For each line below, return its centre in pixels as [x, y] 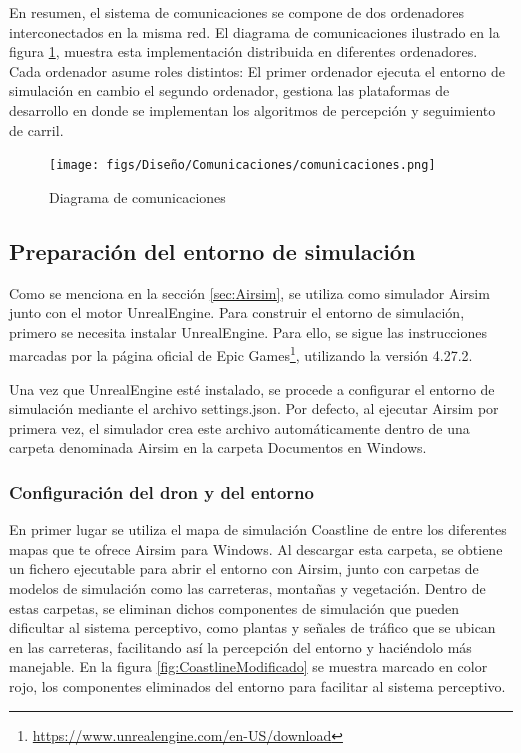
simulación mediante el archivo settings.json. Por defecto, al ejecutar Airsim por [254, 408]
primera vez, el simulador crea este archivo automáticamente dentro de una [239, 427]
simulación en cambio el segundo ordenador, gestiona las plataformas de [229, 90]
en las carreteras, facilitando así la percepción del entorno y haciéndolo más [240, 646]
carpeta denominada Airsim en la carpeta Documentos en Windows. [218, 447]
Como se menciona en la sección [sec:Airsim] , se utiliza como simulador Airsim [249, 292]
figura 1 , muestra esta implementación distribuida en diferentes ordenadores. [243, 51]
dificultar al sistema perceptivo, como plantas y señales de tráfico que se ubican [252, 627]
